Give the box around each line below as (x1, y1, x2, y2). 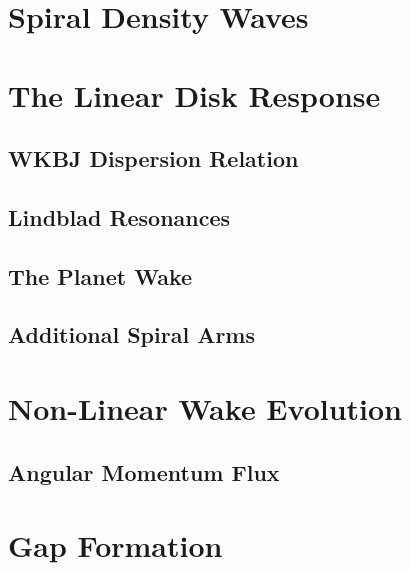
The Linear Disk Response (8, 74, 381, 115)
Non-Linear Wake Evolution (8, 388, 402, 429)
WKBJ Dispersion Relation (8, 143, 299, 174)
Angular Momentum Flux (8, 456, 280, 487)
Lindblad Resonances (8, 201, 231, 232)
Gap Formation (8, 525, 223, 566)
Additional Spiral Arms (8, 319, 256, 350)
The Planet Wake (8, 260, 193, 291)
